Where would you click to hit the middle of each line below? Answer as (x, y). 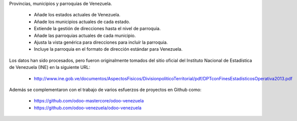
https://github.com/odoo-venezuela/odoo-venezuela (88, 108)
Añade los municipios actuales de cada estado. (82, 22)
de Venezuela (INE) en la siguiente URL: (50, 67)
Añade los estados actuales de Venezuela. (77, 15)
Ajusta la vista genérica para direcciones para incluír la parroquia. (101, 42)
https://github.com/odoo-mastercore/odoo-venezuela (89, 101)
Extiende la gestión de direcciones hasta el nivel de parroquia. (97, 29)
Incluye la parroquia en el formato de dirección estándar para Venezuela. (108, 49)
